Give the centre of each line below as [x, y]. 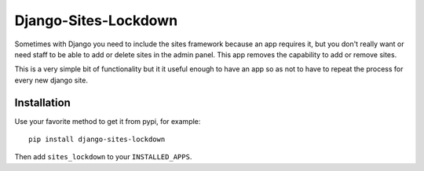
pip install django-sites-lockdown [97, 140]
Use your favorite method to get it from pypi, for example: [108, 121]
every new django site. [51, 80]
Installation [42, 102]
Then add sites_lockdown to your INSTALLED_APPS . [103, 157]
